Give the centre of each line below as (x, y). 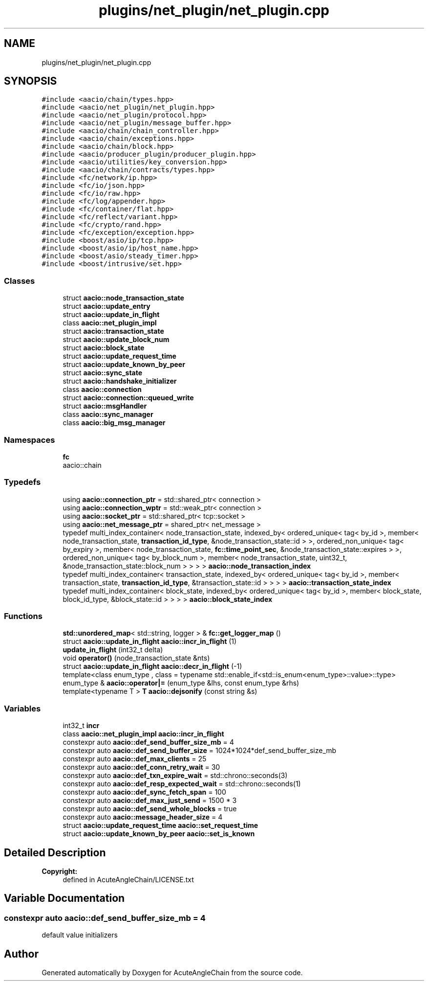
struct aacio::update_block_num (116, 340)
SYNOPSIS (31, 81)
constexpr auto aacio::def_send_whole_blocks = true (150, 809)
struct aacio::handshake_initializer (120, 381)
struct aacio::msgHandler (105, 406)
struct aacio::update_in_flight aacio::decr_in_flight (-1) (152, 666)
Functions (23, 616)
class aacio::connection (102, 389)
